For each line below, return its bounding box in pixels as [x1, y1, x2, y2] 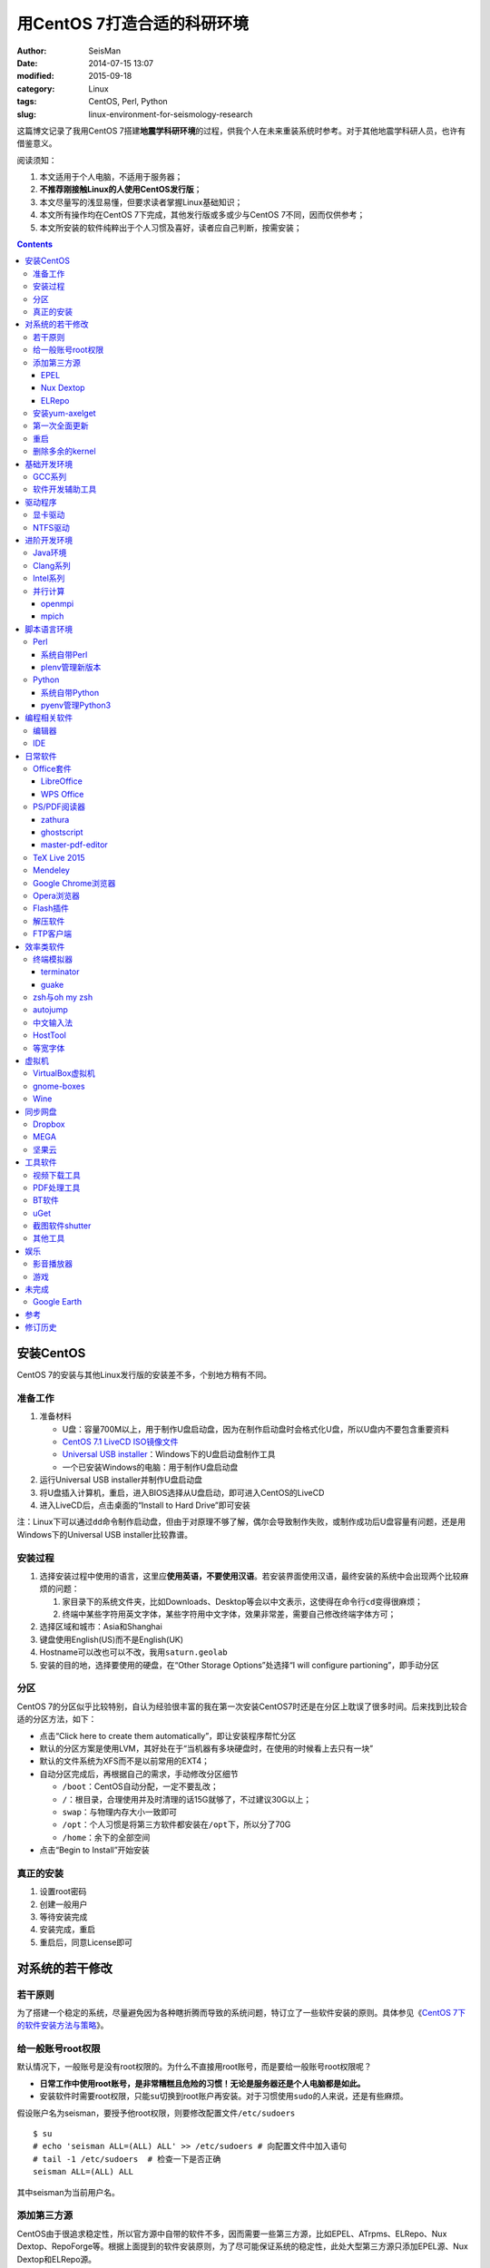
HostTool [33, 1030, 67, 1041]
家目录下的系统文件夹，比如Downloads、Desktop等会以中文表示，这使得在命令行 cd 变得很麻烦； [62, 1596, 424, 1607]
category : [16, 83, 55, 94]
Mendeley [33, 865, 70, 875]
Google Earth [33, 1296, 82, 1307]
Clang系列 [33, 560, 72, 571]
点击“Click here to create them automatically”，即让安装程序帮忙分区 [39, 1730, 297, 1741]
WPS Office [41, 788, 84, 799]
